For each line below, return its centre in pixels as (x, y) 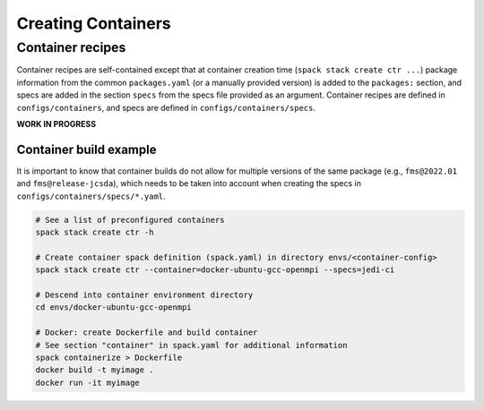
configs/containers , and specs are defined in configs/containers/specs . (166, 107)
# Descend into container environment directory (144, 295)
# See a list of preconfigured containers (130, 220)
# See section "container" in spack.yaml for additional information (191, 345)
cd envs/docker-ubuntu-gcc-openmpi (113, 307)
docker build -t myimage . (95, 370)
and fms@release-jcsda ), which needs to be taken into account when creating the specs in (189, 184)
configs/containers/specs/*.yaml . (91, 196)
